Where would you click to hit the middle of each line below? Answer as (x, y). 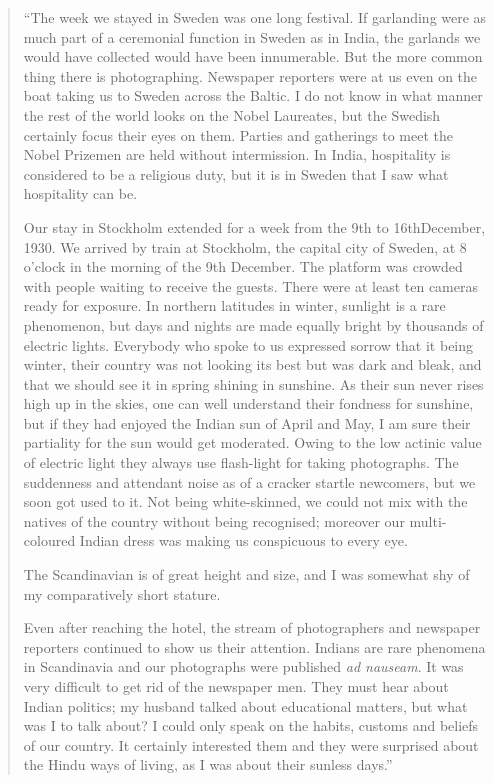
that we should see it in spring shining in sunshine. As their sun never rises (253, 383)
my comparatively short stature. (122, 593)
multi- (428, 520)
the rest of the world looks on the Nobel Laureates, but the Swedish (232, 114)
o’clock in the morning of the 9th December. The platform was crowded (243, 266)
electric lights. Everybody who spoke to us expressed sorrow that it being (248, 344)
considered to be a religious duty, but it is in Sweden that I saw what (236, 173)
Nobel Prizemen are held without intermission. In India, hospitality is (237, 154)
